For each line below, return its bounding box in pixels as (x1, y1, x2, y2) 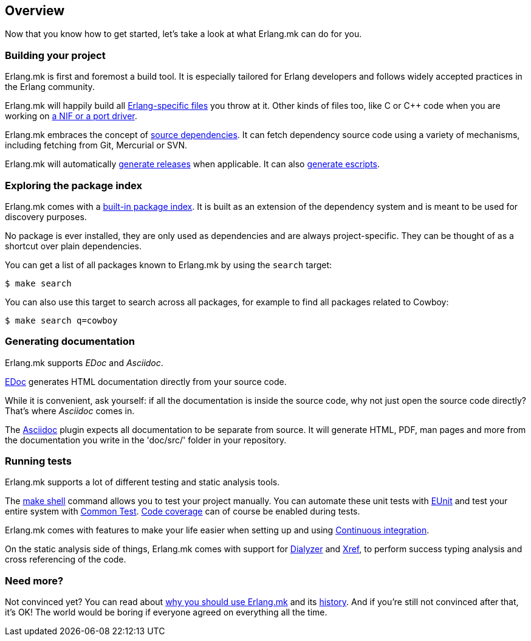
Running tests (5, 455, 72, 468)
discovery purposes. (5, 211, 87, 222)
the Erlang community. (5, 81, 95, 92)
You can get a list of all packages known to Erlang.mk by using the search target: (5, 259, 332, 270)
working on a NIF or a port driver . (5, 111, 137, 122)
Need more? (5, 574, 64, 587)
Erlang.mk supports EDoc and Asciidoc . (5, 357, 163, 368)
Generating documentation (5, 335, 135, 348)
